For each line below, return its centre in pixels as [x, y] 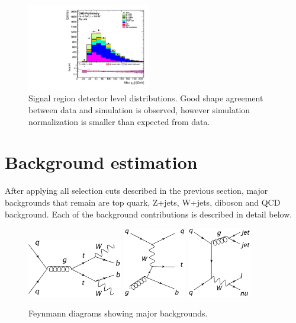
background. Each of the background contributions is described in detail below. [149, 214]
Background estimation [101, 162]
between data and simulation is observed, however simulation [139, 110]
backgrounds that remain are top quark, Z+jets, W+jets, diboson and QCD [143, 202]
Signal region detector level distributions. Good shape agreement [146, 98]
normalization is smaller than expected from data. [119, 121]
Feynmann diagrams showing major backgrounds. [118, 313]
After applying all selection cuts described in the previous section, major [136, 191]
